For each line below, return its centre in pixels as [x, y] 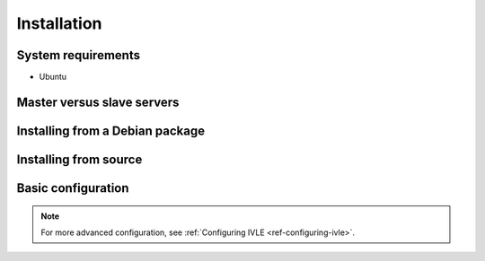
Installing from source [79, 159]
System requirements [79, 55]
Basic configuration [73, 188]
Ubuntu [53, 77]
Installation [59, 23]
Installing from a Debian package [111, 130]
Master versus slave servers [98, 102]
